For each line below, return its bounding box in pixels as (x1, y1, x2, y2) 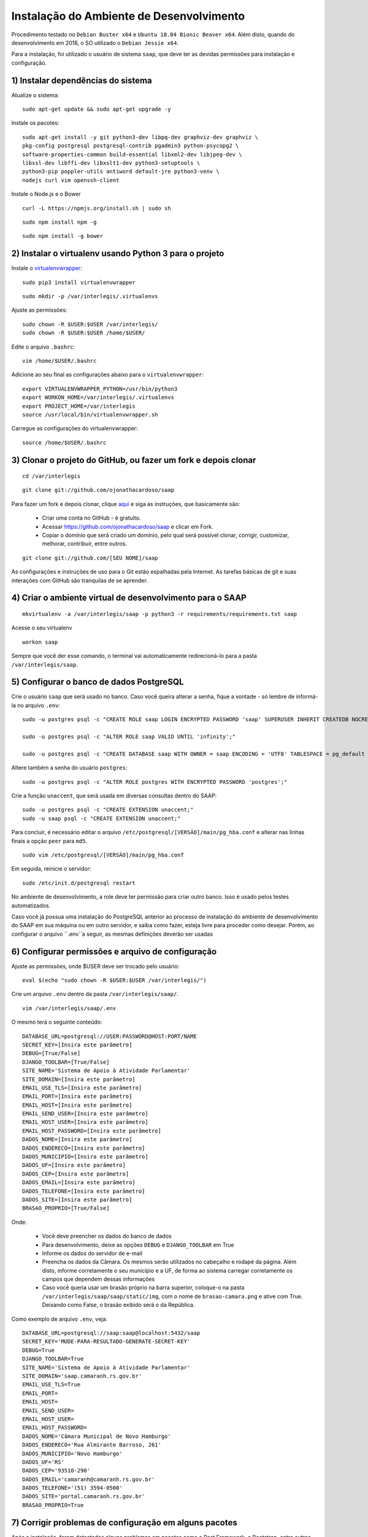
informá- (296, 693, 318, 700)
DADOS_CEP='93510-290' (22, 1467, 91, 1474)
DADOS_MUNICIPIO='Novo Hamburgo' (22, 1450, 123, 1457)
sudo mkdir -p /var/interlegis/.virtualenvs (22, 293, 159, 299)
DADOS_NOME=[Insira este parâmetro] (22, 1136, 132, 1143)
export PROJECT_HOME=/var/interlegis (22, 403, 136, 409)
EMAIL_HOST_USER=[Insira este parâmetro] (22, 1119, 148, 1126)
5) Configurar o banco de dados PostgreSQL (11, 677, 184, 687)
